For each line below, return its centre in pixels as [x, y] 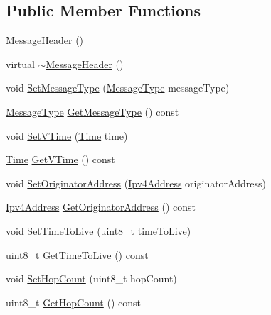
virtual [20, 63]
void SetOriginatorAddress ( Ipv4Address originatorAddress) [136, 183]
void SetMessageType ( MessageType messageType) [118, 88]
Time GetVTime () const [60, 159]
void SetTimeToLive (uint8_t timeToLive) [99, 230]
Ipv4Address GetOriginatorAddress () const [101, 207]
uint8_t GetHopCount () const [73, 302]
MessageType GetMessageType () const [92, 111]
